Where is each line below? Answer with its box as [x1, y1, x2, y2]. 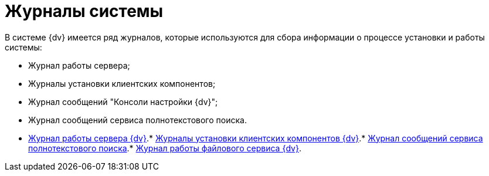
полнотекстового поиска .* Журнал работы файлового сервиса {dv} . [28, 143, 301, 153]
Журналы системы [5, 1, 164, 21]
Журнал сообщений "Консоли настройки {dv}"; [28, 96, 218, 107]
